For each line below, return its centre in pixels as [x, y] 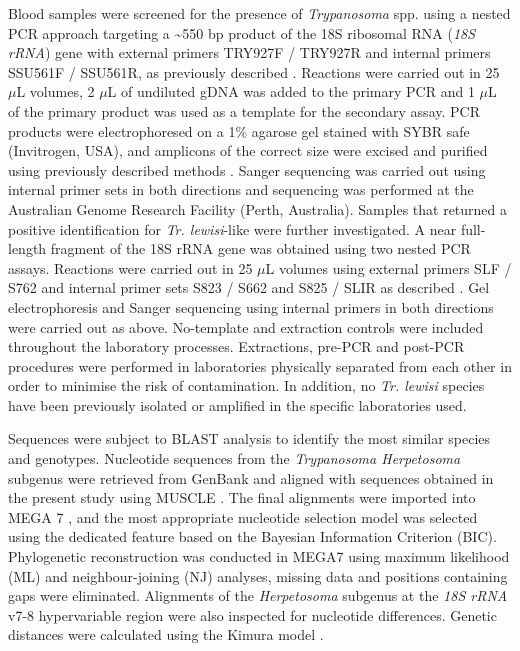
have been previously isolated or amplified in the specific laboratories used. [237, 404]
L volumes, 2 [55, 91]
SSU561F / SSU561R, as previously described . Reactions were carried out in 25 [254, 71]
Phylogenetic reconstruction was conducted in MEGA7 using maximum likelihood [259, 556]
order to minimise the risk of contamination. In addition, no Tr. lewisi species [246, 385]
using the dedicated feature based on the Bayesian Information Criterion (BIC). [252, 536]
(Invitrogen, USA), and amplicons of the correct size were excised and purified [248, 150]
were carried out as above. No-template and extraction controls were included [246, 326]
